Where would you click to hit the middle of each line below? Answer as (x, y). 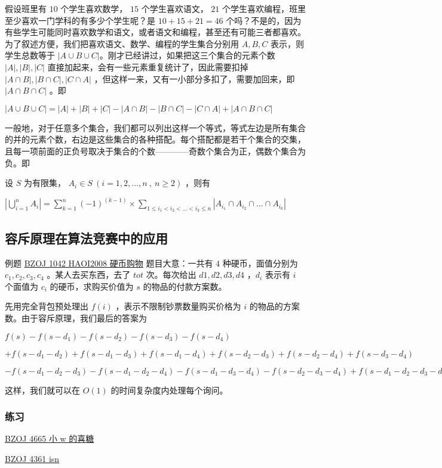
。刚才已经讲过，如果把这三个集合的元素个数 (187, 55)
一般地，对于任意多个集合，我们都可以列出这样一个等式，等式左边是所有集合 (155, 127)
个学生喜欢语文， (175, 8)
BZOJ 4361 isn (32, 458)
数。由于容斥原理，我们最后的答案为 (76, 317)
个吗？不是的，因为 (264, 20)
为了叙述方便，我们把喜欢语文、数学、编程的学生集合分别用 (122, 43)
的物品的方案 (274, 306)
